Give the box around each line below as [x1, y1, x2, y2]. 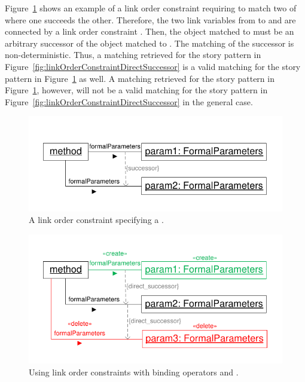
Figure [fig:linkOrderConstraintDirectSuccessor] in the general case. [5, 95, 253, 108]
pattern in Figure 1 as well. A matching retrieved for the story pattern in [5, 72, 274, 84]
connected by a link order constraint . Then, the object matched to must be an [5, 25, 294, 38]
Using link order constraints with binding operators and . [29, 365, 239, 378]
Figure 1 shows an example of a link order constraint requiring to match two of [5, 2, 297, 14]
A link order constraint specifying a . [29, 213, 164, 226]
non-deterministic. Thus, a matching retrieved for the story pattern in [5, 48, 261, 61]
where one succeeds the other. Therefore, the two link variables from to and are [5, 13, 296, 26]
